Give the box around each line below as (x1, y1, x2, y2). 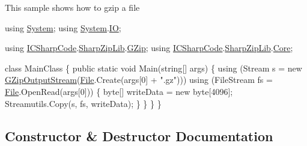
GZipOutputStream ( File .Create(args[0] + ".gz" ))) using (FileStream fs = (5, 73, 273, 86)
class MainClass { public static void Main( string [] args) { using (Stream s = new (5, 61, 302, 74)
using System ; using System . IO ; (5, 21, 121, 34)
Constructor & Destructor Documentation (5, 126, 273, 145)
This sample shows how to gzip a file (5, 1, 140, 13)
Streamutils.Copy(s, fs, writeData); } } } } (5, 97, 162, 109)
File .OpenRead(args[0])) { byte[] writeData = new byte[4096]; (5, 85, 233, 97)
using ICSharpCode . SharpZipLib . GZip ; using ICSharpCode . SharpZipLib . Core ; (5, 41, 293, 54)
